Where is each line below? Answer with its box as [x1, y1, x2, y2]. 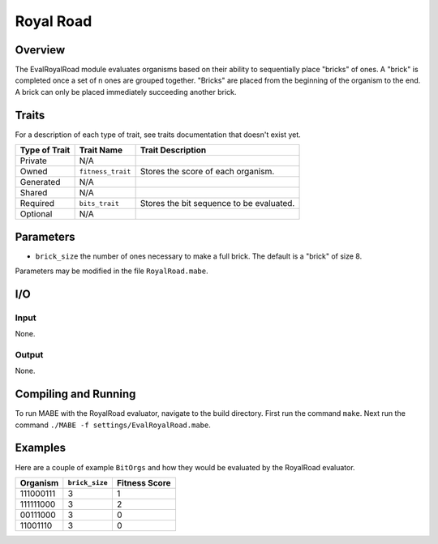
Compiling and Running [15, 388, 136, 401]
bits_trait [79, 199, 119, 208]
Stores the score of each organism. [140, 166, 275, 178]
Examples [15, 441, 67, 455]
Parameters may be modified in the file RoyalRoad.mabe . [15, 266, 208, 276]
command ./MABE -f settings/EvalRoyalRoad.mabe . [15, 420, 211, 430]
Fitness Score [116, 477, 171, 488]
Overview [15, 43, 66, 57]
